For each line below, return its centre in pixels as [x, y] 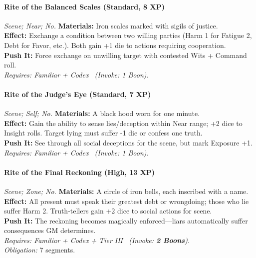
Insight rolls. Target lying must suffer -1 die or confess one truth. [103, 133]
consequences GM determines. [50, 230]
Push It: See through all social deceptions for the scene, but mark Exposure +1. [128, 142]
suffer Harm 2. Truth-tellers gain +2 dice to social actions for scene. [108, 211]
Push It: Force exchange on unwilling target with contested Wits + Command [126, 55]
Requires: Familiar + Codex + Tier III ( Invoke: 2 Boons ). [97, 240]
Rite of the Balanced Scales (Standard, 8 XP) [84, 6]
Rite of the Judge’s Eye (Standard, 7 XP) [78, 94]
